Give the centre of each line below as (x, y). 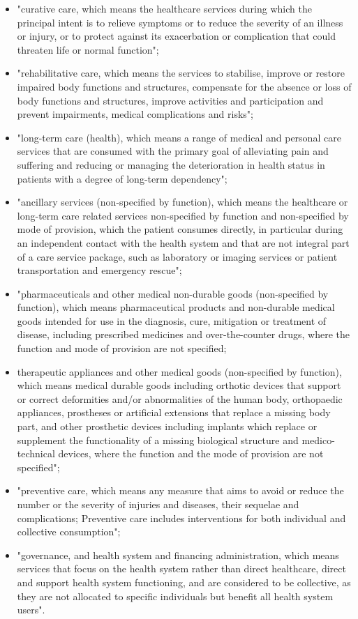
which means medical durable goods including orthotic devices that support (179, 385)
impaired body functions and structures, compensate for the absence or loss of (184, 86)
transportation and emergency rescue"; (99, 270)
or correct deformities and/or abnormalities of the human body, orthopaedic (180, 398)
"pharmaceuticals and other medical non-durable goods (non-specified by (173, 293)
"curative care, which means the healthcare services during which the (164, 8)
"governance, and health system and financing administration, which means (178, 555)
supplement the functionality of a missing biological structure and (158, 440)
